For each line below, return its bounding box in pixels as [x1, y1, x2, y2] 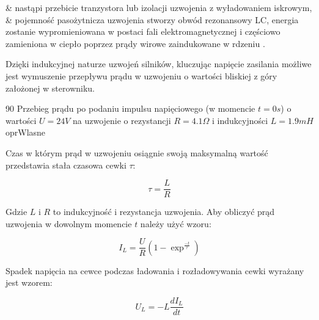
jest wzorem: [5, 276, 53, 289]
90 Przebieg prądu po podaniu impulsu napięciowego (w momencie [5, 102, 255, 115]
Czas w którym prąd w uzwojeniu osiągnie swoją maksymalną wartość [5, 146, 268, 159]
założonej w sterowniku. [5, 81, 95, 94]
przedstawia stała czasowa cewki [5, 158, 127, 171]
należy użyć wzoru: [140, 217, 211, 230]
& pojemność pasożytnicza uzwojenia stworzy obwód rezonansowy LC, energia [5, 13, 299, 26]
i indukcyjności [212, 114, 268, 126]
